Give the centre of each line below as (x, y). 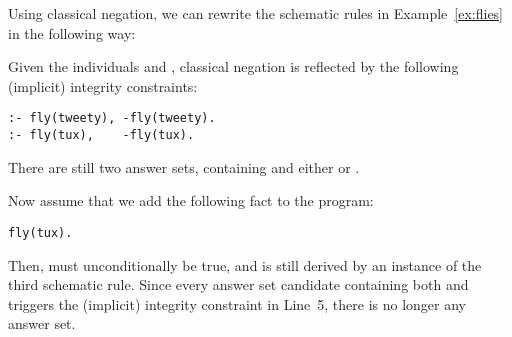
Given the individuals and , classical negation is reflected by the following (233, 66)
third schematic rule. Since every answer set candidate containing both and (238, 284)
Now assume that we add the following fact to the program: (191, 200)
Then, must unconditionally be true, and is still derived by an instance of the (245, 264)
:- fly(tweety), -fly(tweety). (112, 118)
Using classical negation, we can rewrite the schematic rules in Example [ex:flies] (256, 13)
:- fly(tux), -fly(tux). (101, 135)
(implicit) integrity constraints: (103, 85)
